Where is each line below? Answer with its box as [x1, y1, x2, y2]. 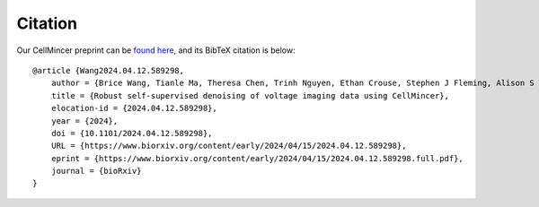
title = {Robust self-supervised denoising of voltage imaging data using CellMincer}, [50, 91, 449, 100]
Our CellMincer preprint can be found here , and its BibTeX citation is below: [16, 45, 296, 56]
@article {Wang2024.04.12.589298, [32, 65, 184, 75]
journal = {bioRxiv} [50, 166, 142, 177]
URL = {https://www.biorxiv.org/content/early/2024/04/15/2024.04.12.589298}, [50, 141, 407, 151]
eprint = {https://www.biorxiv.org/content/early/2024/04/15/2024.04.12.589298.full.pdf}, [50, 153, 464, 163]
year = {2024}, [50, 116, 119, 125]
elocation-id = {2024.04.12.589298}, [50, 103, 217, 114]
